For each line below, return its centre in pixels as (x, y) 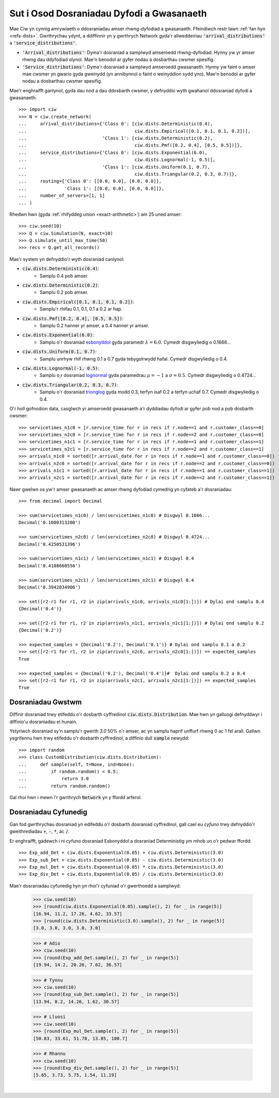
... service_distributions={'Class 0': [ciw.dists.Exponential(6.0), (113, 152)
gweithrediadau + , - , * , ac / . (40, 831)
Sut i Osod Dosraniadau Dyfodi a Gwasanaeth (108, 13)
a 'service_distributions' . (43, 43)
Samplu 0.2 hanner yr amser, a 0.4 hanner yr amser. (94, 325)
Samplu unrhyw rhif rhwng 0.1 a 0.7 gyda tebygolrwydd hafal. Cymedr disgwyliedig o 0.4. (134, 358)
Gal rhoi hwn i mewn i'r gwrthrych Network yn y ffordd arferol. (76, 797)
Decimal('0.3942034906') (50, 587)
